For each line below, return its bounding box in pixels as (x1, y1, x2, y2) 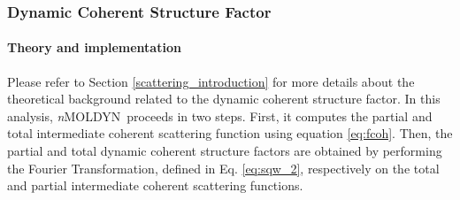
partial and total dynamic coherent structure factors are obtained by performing (7, 142, 442, 160)
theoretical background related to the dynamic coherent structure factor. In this (7, 89, 441, 108)
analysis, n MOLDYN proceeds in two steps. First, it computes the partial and (7, 106, 433, 125)
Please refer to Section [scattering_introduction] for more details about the (7, 72, 415, 90)
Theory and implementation (7, 38, 181, 57)
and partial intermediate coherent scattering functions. (7, 176, 303, 195)
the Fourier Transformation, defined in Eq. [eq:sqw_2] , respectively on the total (7, 158, 440, 177)
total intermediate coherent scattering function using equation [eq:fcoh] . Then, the (7, 124, 453, 142)
